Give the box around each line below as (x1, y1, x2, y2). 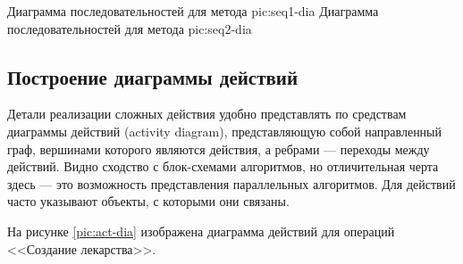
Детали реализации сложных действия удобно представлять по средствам (7, 104, 407, 123)
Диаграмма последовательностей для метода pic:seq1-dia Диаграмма (7, 2, 379, 20)
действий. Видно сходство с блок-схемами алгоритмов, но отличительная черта (7, 157, 439, 176)
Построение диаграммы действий (7, 62, 298, 90)
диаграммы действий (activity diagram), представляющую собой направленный (7, 121, 442, 140)
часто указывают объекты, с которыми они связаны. (7, 192, 290, 210)
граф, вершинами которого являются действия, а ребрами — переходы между (7, 139, 430, 158)
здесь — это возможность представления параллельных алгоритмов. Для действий (7, 174, 456, 193)
